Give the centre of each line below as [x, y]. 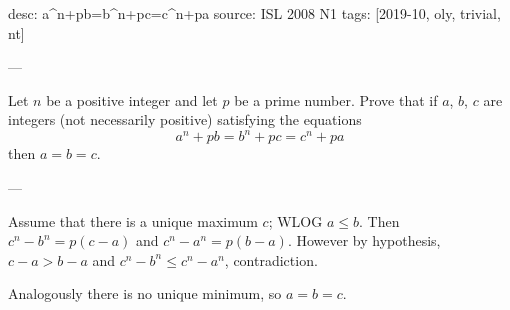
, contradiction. [271, 259]
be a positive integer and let [132, 99]
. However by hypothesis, [364, 240]
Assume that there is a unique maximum [133, 220]
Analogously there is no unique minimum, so [145, 293]
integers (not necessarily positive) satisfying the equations [185, 119]
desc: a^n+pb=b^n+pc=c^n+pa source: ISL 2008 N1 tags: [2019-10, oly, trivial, [254, 13]
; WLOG [295, 220]
